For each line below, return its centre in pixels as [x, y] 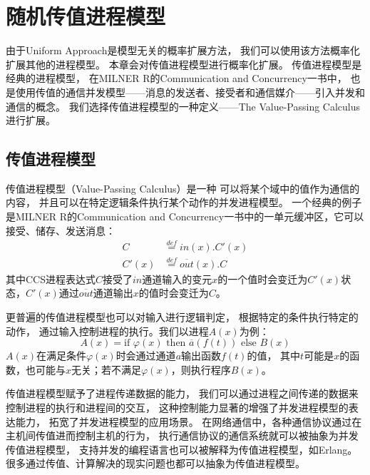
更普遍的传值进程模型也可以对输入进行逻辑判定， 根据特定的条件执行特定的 [182, 316]
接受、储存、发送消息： [61, 230]
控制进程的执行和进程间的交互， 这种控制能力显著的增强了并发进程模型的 [177, 407]
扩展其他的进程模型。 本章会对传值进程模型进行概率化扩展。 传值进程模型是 [184, 64]
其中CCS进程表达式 [51, 279]
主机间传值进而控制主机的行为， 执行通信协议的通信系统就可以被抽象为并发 [182, 435]
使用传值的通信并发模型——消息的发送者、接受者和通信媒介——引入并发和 [190, 92]
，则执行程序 [201, 369]
